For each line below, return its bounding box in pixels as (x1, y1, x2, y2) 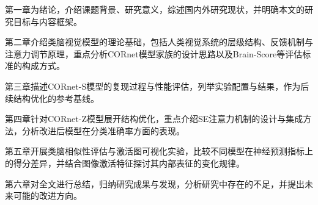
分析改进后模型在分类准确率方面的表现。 (21, 124, 185, 137)
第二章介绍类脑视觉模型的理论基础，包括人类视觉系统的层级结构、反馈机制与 (5, 35, 313, 48)
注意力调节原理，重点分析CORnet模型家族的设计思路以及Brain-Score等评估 (5, 47, 303, 60)
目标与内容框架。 (13, 15, 82, 27)
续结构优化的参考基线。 (5, 92, 99, 104)
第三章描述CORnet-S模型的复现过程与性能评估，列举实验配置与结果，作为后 (5, 79, 309, 92)
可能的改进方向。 (13, 189, 82, 202)
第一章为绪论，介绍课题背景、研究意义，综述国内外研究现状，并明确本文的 (5, 3, 305, 15)
